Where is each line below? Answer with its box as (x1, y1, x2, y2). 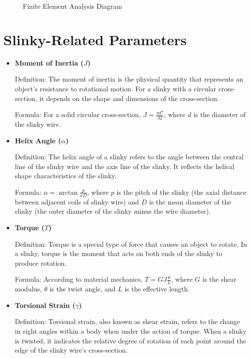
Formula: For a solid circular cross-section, (15, 109, 141, 119)
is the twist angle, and (49, 284, 116, 294)
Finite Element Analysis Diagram (23, 1, 122, 11)
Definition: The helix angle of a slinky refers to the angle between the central (15, 152, 244, 162)
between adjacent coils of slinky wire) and (15, 196, 139, 206)
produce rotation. (15, 257, 67, 268)
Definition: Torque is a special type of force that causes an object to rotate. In (15, 239, 247, 249)
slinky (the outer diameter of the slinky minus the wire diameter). (15, 206, 211, 216)
